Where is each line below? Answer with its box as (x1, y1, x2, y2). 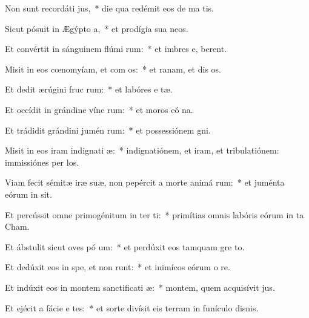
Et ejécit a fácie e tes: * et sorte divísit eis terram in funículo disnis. (5, 301, 259, 314)
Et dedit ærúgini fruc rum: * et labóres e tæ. (5, 83, 173, 96)
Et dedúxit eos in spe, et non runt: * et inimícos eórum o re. (5, 261, 230, 273)
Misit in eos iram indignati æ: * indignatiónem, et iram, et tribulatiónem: (5, 144, 279, 157)
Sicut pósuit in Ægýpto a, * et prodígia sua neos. (5, 22, 188, 34)
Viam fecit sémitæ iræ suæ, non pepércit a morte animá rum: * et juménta (5, 176, 285, 189)
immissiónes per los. (5, 155, 79, 168)
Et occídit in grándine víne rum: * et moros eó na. (5, 103, 193, 115)
